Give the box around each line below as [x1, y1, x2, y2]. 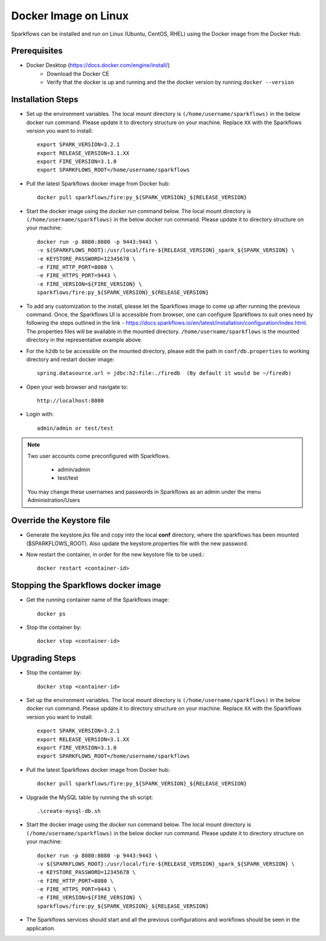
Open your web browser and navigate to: [26, 383, 128, 391]
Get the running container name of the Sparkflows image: [26, 596, 170, 604]
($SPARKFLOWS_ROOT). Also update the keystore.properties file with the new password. [26, 540, 249, 547]
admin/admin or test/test [37, 424, 114, 432]
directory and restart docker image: [26, 356, 115, 363]
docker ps [37, 610, 66, 617]
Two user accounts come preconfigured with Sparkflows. [27, 452, 170, 459]
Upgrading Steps [11, 653, 77, 663]
